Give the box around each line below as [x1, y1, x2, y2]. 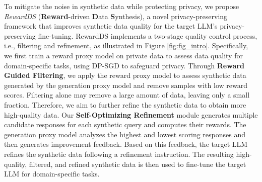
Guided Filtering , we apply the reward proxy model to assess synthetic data [4, 70, 246, 80]
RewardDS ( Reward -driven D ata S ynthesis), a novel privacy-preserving [4, 11, 228, 21]
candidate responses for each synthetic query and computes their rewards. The [4, 119, 246, 130]
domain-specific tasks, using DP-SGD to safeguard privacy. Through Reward [4, 60, 244, 70]
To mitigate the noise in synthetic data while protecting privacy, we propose [4, 1, 239, 11]
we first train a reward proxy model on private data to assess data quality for [4, 50, 243, 60]
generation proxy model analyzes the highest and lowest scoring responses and [4, 129, 246, 139]
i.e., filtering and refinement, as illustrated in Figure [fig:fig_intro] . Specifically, [4, 40, 248, 51]
